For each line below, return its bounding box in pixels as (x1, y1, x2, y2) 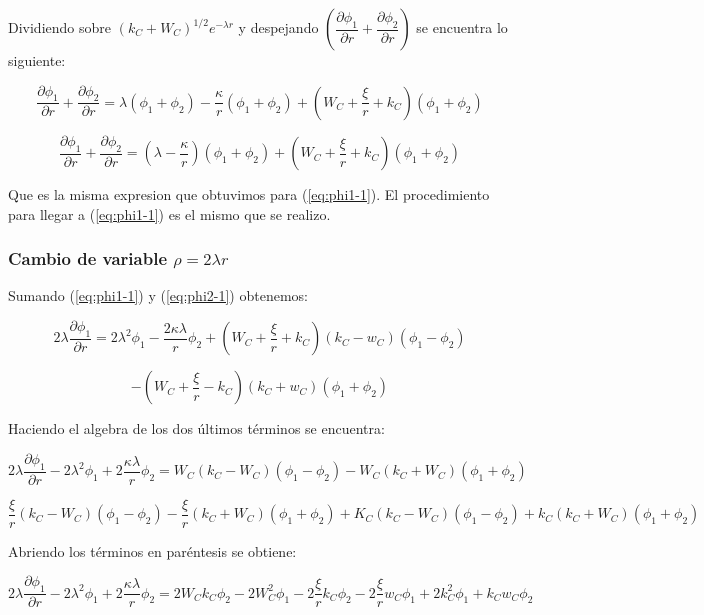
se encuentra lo (416, 17, 508, 37)
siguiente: (8, 50, 66, 70)
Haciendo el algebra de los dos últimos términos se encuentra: (8, 418, 385, 439)
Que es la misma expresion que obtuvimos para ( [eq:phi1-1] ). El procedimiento (8, 184, 490, 205)
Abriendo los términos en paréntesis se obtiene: (8, 540, 297, 561)
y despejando (238, 17, 319, 37)
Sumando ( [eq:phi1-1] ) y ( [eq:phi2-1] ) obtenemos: (8, 285, 308, 306)
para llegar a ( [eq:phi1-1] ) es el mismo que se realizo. (8, 203, 331, 224)
